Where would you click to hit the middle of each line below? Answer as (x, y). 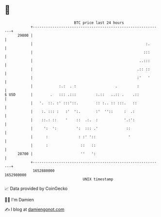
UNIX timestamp (98, 179)
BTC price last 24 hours (99, 23)
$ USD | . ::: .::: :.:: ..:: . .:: (72, 94)
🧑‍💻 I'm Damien (19, 200)
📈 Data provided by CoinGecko (36, 188)
